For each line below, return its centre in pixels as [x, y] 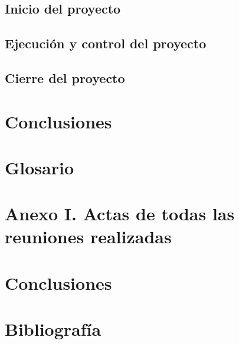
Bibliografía [53, 329]
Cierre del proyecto [65, 77]
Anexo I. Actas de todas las [120, 214]
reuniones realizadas [88, 236]
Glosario [40, 167]
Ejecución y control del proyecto [106, 43]
